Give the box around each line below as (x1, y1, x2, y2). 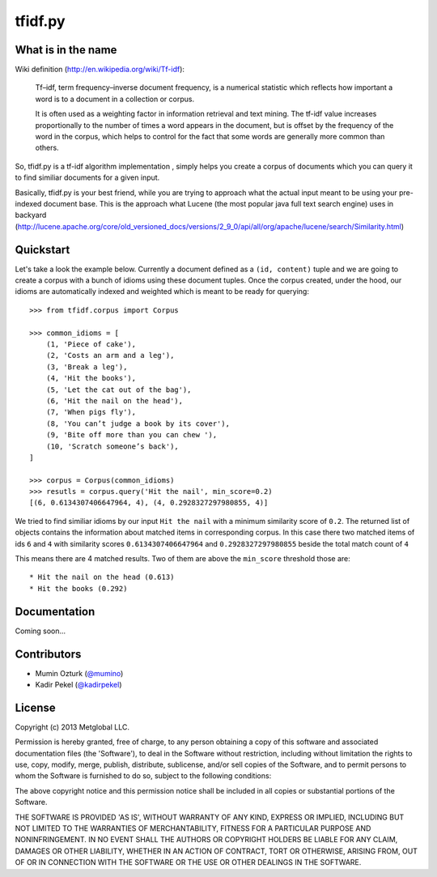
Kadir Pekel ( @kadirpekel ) (35, 680, 122, 690)
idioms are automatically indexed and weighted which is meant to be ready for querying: (15, 287, 309, 296)
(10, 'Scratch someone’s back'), (45, 441, 180, 451)
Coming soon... (15, 626, 66, 636)
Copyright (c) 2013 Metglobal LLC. (15, 722, 129, 732)
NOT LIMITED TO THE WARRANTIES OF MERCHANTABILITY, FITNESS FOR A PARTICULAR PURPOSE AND (15, 824, 371, 833)
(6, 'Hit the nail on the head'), (45, 396, 184, 405)
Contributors (15, 647, 82, 661)
